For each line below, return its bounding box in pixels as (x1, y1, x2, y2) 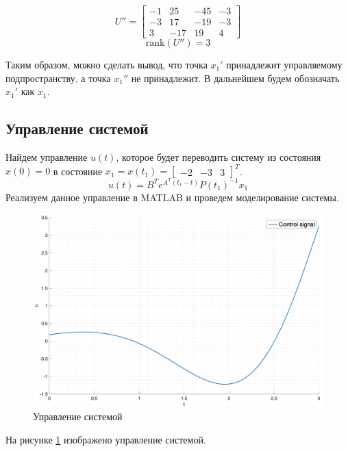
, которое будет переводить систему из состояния (116, 150, 321, 164)
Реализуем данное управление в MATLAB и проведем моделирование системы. (5, 190, 339, 204)
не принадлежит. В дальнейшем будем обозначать (131, 70, 340, 85)
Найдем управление (5, 150, 88, 164)
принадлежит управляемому (226, 57, 343, 72)
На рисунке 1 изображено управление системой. (5, 432, 206, 446)
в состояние (53, 164, 103, 178)
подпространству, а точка (5, 70, 111, 85)
